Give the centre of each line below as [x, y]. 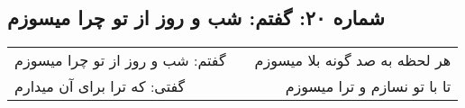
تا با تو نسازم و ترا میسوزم [368, 86]
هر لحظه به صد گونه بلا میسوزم [353, 60]
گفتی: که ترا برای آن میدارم [100, 86]
